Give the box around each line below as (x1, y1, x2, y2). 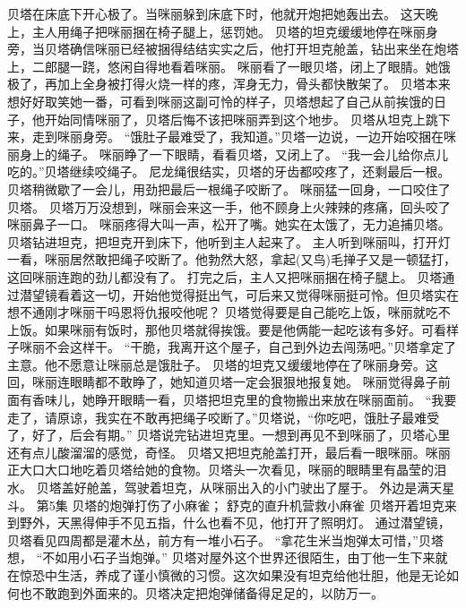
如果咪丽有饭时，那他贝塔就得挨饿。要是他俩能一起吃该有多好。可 (44, 320, 434, 338)
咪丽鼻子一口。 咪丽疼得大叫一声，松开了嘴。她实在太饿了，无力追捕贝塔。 (7, 215, 451, 234)
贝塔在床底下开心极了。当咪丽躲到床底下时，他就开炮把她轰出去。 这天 (7, 4, 426, 22)
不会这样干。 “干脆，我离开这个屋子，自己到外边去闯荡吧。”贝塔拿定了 (44, 338, 456, 356)
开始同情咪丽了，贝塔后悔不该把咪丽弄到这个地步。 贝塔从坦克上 (44, 109, 426, 128)
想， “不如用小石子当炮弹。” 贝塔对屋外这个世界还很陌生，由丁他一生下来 (7, 548, 436, 567)
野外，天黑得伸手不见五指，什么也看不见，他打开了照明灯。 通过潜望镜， (19, 513, 451, 532)
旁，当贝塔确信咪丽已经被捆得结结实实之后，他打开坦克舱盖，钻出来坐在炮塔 (7, 39, 459, 58)
